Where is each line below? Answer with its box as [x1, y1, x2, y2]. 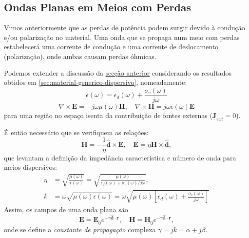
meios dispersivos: [4, 162, 57, 172]
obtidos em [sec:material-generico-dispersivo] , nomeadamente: [4, 77, 187, 87]
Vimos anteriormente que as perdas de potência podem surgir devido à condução [4, 22, 245, 33]
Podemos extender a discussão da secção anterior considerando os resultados [4, 67, 231, 78]
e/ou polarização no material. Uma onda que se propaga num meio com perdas [4, 32, 240, 42]
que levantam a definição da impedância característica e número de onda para [4, 152, 236, 162]
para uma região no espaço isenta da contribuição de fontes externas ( [4, 110, 212, 120]
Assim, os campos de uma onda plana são [4, 204, 128, 214]
